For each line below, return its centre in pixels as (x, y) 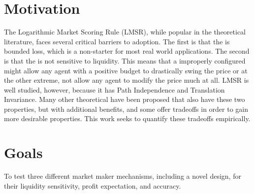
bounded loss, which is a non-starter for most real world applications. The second (127, 51)
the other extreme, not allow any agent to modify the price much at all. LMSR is (127, 80)
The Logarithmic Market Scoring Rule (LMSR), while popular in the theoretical (125, 32)
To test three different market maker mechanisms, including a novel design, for (123, 176)
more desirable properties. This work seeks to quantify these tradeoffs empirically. (127, 118)
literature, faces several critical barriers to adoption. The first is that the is (117, 41)
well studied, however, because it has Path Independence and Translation (114, 89)
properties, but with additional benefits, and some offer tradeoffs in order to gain (126, 109)
